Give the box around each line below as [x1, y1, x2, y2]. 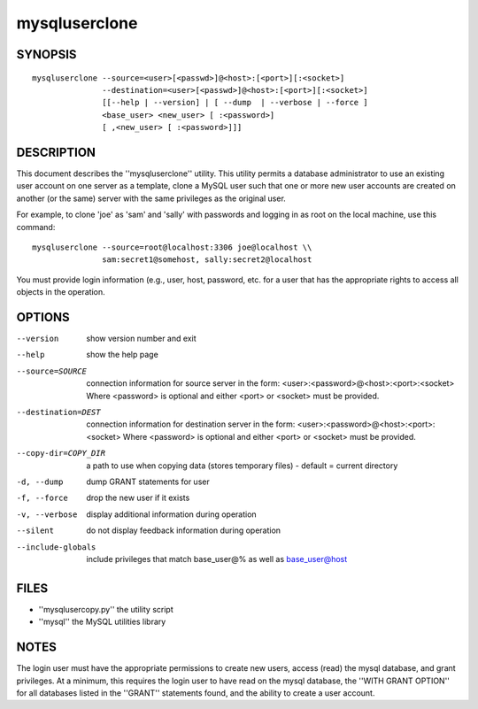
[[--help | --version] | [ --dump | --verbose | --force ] [102, 97, 368, 108]
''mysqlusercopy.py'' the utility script [38, 604, 174, 614]
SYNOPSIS [16, 47, 77, 62]
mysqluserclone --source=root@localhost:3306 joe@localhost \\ [32, 242, 312, 252]
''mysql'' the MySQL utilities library [38, 616, 166, 628]
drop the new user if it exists [86, 492, 190, 504]
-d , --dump [16, 476, 64, 487]
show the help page [86, 350, 158, 360]
